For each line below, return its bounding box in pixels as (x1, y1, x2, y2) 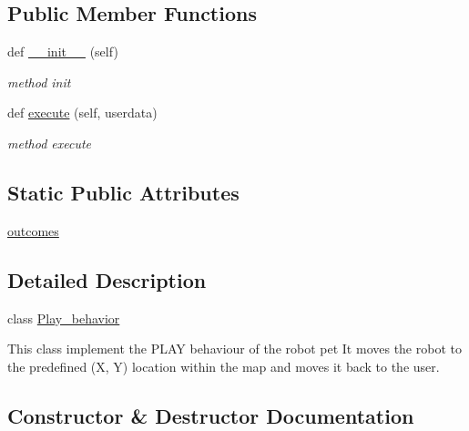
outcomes (7, 221, 59, 240)
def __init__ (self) (7, 42, 118, 61)
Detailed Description (7, 265, 207, 293)
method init (7, 72, 71, 91)
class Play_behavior (7, 308, 120, 327)
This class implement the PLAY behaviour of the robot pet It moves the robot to (7, 339, 462, 358)
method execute (7, 133, 92, 152)
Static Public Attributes (7, 178, 240, 206)
